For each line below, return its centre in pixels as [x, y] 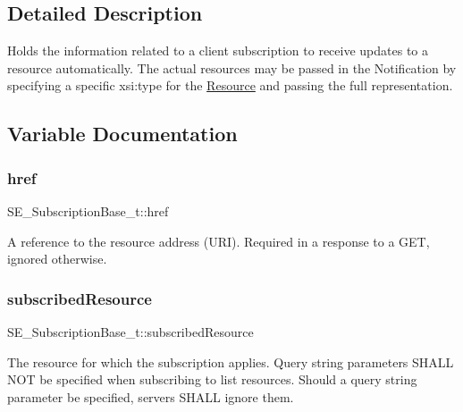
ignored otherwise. [57, 259]
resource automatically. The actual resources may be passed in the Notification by [232, 67]
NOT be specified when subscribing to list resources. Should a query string [212, 379]
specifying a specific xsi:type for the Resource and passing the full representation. [230, 85]
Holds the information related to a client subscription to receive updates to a [218, 50]
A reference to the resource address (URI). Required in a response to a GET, [219, 241]
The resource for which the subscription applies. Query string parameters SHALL [231, 362]
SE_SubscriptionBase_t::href [88, 210]
